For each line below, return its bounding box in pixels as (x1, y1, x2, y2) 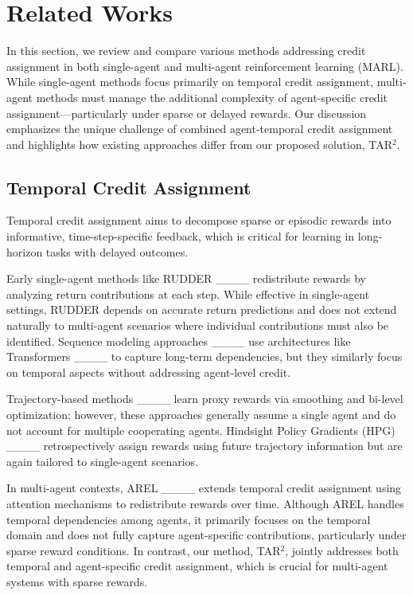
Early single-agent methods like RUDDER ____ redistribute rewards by (6, 270, 367, 287)
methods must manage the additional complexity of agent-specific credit (36, 88, 388, 105)
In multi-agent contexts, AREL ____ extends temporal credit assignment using (6, 480, 402, 496)
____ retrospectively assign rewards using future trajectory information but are (6, 437, 403, 454)
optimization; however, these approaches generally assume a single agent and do (6, 406, 396, 423)
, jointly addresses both (285, 542, 399, 558)
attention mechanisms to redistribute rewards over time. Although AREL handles (6, 495, 404, 511)
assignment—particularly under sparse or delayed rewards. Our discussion (6, 104, 367, 121)
